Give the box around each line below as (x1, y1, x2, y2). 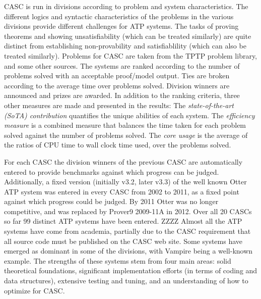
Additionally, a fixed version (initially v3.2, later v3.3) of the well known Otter (4, 176, 247, 187)
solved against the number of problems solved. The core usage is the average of (4, 129, 248, 140)
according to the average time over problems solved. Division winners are (4, 80, 230, 90)
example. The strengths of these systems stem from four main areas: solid (4, 255, 231, 266)
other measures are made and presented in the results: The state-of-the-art (4, 99, 234, 110)
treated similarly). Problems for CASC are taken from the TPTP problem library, (4, 50, 257, 61)
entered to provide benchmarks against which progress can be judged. (4, 166, 219, 177)
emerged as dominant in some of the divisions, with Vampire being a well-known (4, 245, 253, 256)
